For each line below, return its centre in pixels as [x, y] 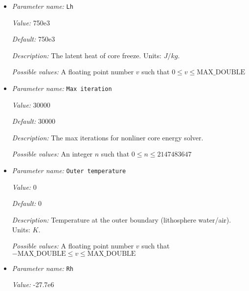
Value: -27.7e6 [33, 284]
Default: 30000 [34, 121]
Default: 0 [27, 203]
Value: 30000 [31, 104]
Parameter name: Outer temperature [69, 170]
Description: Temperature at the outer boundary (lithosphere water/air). [122, 219]
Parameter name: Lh [43, 6]
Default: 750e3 [34, 39]
